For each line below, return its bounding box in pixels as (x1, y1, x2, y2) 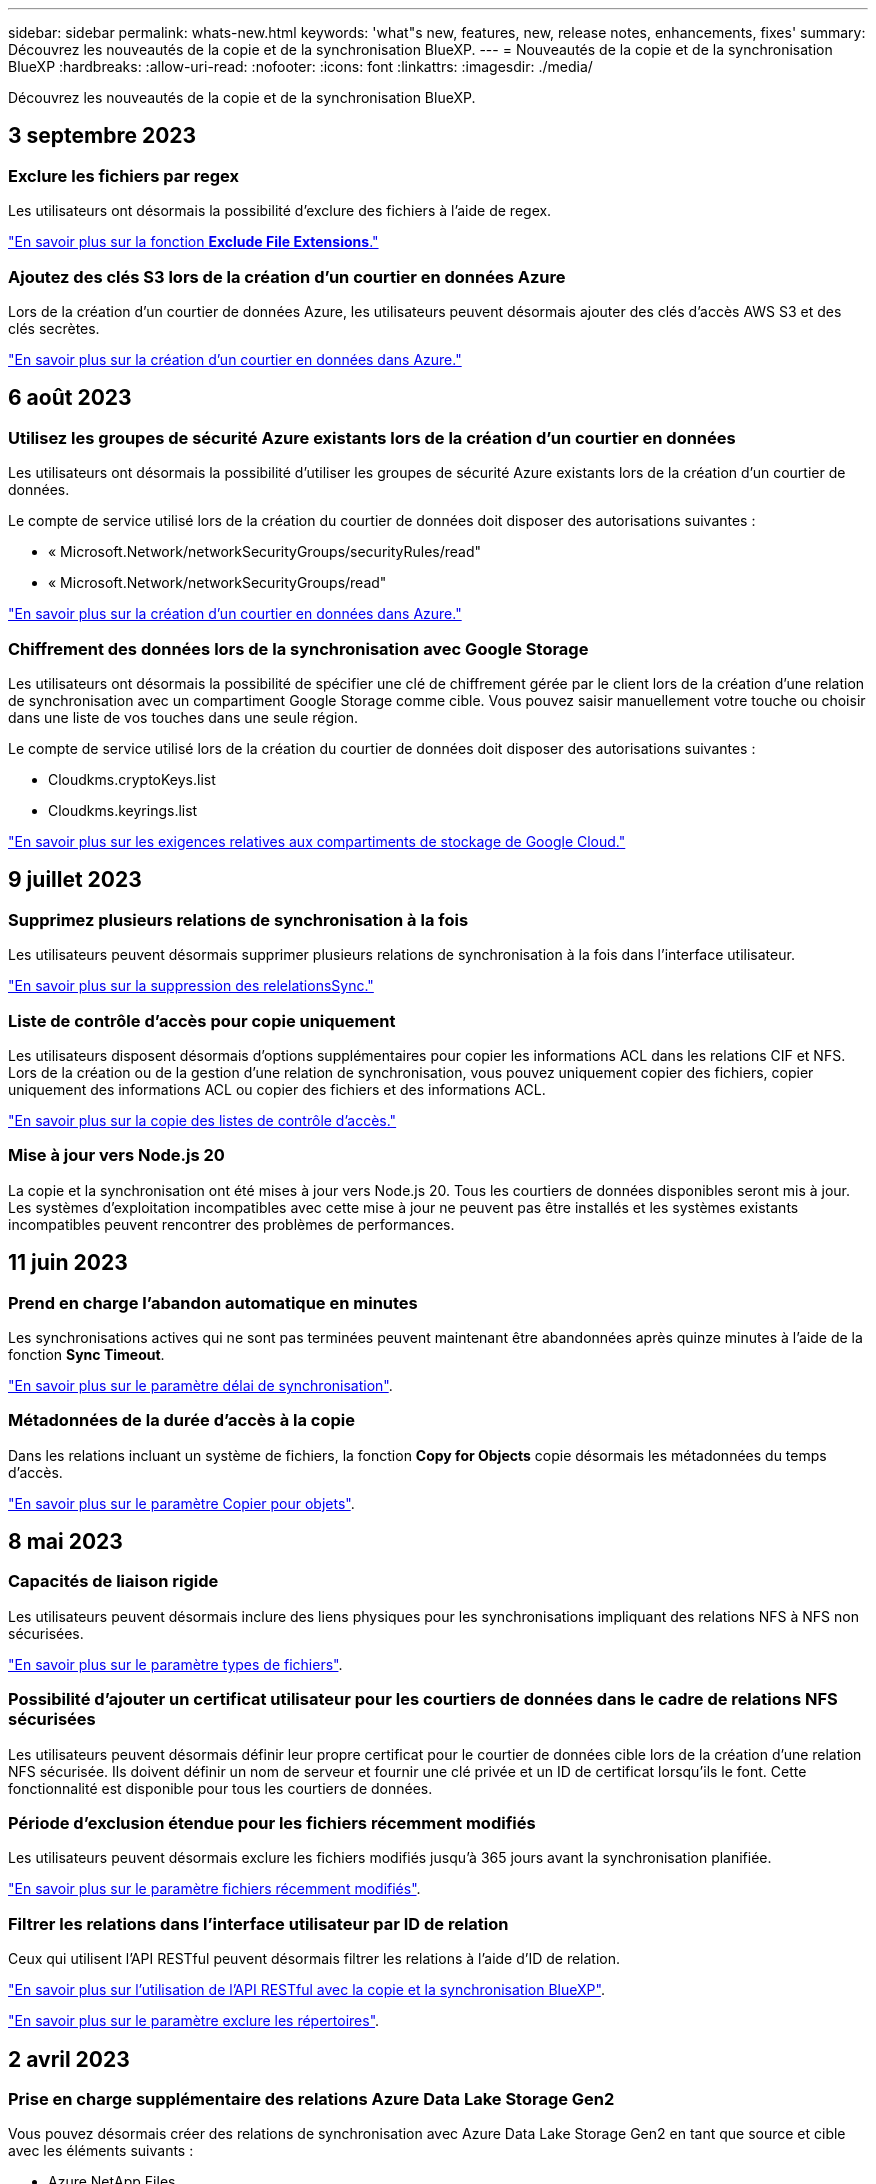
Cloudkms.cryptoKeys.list (48, 770, 216, 788)
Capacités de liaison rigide (8, 1571, 219, 1592)
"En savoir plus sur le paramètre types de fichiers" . (8, 1655, 343, 1673)
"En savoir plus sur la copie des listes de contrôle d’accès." (8, 1111, 397, 1129)
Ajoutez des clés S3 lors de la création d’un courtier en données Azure (8, 266, 566, 287)
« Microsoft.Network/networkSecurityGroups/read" (48, 574, 387, 592)
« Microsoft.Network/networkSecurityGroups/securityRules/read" (48, 543, 482, 561)
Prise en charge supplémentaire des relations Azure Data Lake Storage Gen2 (8, 2088, 615, 2109)
